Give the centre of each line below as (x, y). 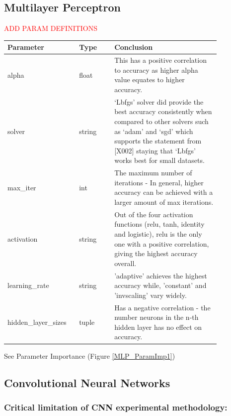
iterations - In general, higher (159, 182)
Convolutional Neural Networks (87, 382)
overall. (125, 263)
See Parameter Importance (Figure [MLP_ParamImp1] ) (90, 355)
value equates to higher (150, 79)
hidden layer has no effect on (158, 327)
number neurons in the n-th (156, 317)
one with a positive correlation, (162, 243)
